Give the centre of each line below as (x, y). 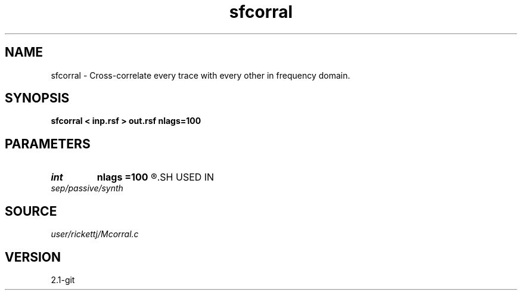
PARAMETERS (48, 144)
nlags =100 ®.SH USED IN (156, 177)
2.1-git (63, 280)
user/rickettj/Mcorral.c (95, 234)
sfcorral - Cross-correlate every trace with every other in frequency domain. (201, 75)
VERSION (33, 257)
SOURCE (31, 211)
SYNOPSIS (37, 98)
